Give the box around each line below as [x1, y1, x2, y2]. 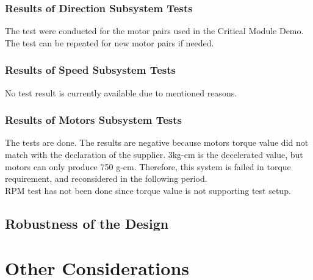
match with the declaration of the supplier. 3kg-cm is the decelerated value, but [5, 148, 303, 161]
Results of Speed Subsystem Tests [5, 62, 176, 77]
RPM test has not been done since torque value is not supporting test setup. [5, 184, 291, 196]
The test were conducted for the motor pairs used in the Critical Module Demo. [5, 24, 304, 37]
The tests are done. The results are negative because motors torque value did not [5, 136, 309, 149]
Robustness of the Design [5, 214, 169, 232]
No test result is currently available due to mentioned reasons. [5, 86, 237, 99]
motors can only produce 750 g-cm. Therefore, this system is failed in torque [5, 160, 291, 173]
